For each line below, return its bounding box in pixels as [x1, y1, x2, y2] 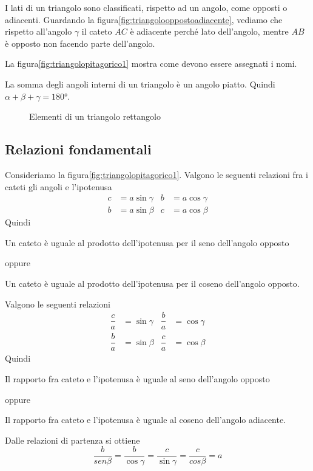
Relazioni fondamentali [5, 140, 152, 159]
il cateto [81, 25, 112, 38]
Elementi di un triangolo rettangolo [29, 110, 161, 123]
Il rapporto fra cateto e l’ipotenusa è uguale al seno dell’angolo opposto [5, 372, 270, 385]
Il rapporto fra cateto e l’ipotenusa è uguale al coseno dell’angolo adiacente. [5, 413, 286, 426]
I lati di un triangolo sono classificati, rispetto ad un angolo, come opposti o [5, 1, 288, 13]
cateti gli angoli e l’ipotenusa [5, 180, 112, 193]
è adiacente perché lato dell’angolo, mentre [130, 25, 289, 38]
